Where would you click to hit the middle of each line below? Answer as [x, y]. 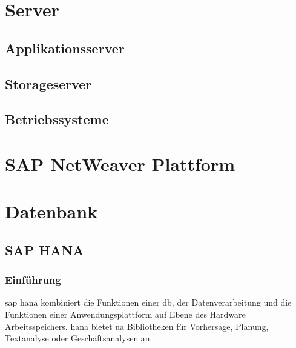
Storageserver [48, 83]
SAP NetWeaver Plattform [120, 163]
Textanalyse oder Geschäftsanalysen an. [79, 338]
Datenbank [51, 211]
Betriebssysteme [57, 119]
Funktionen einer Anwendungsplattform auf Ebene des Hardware [125, 314]
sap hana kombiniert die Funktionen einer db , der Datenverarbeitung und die [148, 302]
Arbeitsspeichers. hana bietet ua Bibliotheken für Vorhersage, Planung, [137, 326]
